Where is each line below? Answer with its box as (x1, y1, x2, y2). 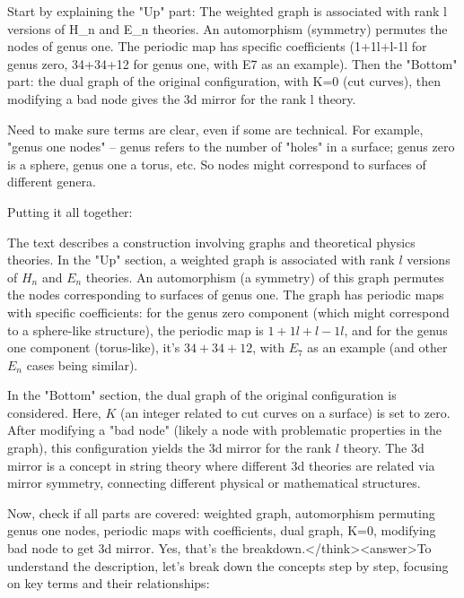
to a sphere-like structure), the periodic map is (7, 320, 264, 339)
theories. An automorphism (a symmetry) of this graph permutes (85, 267, 444, 286)
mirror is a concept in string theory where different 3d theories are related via (7, 455, 435, 474)
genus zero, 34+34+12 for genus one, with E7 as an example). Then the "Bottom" (7, 54, 458, 73)
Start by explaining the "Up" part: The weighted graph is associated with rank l (7, 2, 447, 20)
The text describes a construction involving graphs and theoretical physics (7, 232, 416, 251)
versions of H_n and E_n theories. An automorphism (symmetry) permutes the (7, 19, 448, 38)
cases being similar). (26, 355, 138, 374)
